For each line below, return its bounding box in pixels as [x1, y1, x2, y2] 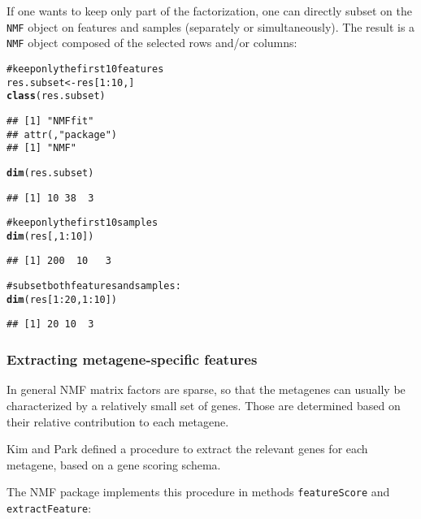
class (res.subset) [7, 90, 106, 102]
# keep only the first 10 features [7, 63, 164, 75]
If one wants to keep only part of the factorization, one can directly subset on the [7, 2, 412, 19]
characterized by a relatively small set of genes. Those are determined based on [7, 396, 401, 413]
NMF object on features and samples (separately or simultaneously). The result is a [7, 18, 415, 35]
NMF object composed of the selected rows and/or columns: [7, 34, 297, 51]
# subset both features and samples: [7, 280, 181, 292]
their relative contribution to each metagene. [7, 413, 229, 430]
